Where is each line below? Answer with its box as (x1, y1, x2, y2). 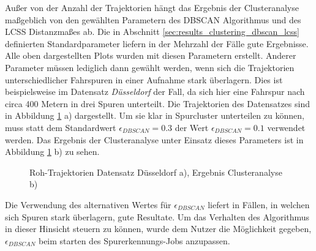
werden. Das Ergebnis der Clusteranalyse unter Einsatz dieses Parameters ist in (5, 133, 304, 146)
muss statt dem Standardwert (5, 121, 116, 133)
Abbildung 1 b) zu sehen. (5, 145, 100, 158)
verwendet (267, 121, 306, 133)
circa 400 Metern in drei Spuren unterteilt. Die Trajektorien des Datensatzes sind (5, 97, 310, 110)
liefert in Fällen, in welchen (208, 198, 310, 211)
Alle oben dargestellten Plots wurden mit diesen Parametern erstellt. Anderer (5, 49, 296, 62)
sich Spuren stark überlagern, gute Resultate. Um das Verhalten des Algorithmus (5, 210, 310, 223)
